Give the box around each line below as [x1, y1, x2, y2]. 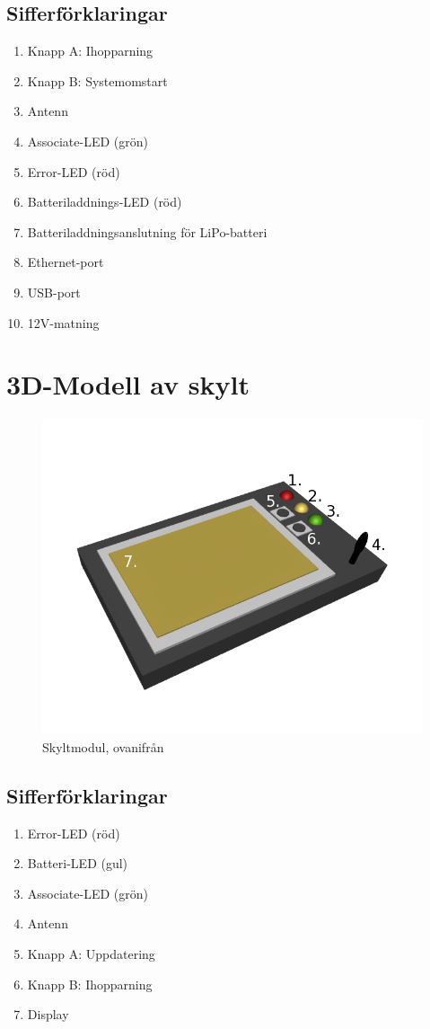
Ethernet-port [27, 253, 104, 271]
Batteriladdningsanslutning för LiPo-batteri [27, 222, 268, 241]
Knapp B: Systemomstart [27, 71, 168, 90]
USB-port [27, 282, 81, 301]
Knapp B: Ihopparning [27, 974, 153, 993]
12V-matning [27, 313, 100, 332]
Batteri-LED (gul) [27, 854, 128, 873]
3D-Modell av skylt [6, 366, 250, 403]
